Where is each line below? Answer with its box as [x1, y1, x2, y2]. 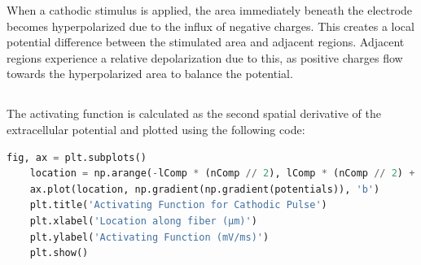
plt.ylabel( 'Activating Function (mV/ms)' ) [29, 231, 270, 243]
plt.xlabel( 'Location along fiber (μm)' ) [29, 215, 257, 227]
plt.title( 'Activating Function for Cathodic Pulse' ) [29, 199, 327, 211]
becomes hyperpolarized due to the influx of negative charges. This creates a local [7, 17, 414, 34]
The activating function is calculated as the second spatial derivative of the [7, 105, 381, 122]
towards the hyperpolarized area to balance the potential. [7, 65, 293, 82]
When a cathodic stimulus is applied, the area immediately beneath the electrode [7, 2, 413, 18]
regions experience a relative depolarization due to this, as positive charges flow [7, 49, 403, 66]
